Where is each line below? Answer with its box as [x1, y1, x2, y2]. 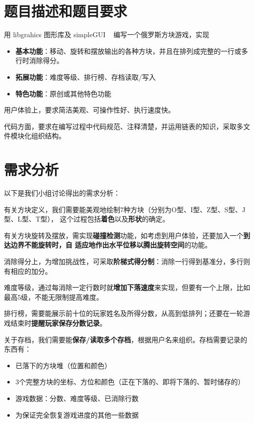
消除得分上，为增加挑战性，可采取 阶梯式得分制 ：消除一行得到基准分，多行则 [4, 256, 250, 266]
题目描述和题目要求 [4, 1, 127, 21]
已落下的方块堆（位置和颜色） [15, 360, 111, 370]
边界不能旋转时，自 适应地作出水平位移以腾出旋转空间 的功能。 [10, 240, 212, 250]
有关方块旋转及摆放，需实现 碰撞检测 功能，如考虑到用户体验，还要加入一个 [4, 230, 243, 240]
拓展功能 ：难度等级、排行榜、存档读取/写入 [15, 71, 156, 82]
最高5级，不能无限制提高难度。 [4, 291, 103, 302]
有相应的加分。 [4, 266, 52, 276]
